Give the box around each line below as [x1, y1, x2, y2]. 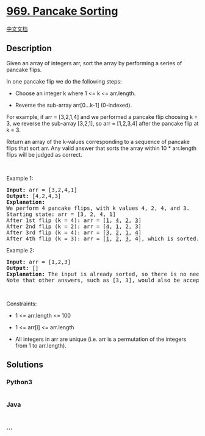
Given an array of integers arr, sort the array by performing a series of [6, 59, 182, 66]
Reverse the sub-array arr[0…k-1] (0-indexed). [15, 101, 132, 109]
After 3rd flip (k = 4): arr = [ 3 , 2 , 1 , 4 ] [6, 229, 142, 236]
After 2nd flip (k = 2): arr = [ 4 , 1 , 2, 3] [6, 223, 142, 230]
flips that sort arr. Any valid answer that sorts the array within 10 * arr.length [6, 145, 197, 152]
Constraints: [6, 300, 37, 307]
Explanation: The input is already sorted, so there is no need [6, 270, 203, 277]
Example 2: [6, 246, 35, 254]
